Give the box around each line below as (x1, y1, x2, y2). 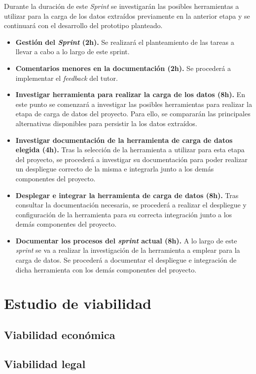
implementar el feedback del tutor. (15, 72, 118, 83)
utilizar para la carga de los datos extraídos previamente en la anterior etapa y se (4, 10, 250, 21)
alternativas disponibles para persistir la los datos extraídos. (15, 118, 197, 128)
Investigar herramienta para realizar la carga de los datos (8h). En (15, 89, 245, 100)
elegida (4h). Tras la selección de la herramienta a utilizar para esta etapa (15, 144, 245, 155)
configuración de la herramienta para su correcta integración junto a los (15, 209, 232, 219)
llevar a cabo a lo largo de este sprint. (15, 46, 130, 57)
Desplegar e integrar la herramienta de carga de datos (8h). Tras (15, 190, 239, 200)
